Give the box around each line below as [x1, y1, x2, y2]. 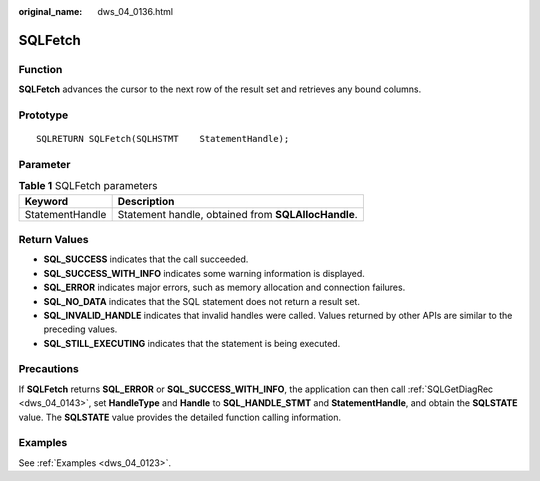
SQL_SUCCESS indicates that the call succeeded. [43, 253, 249, 265]
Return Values [18, 233, 89, 246]
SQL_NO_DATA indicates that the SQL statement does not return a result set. [43, 295, 360, 307]
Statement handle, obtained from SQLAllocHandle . [117, 207, 359, 221]
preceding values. [43, 323, 118, 335]
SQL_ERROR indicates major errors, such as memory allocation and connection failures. [43, 281, 406, 294]
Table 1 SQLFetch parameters [18, 179, 158, 193]
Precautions [18, 362, 79, 376]
